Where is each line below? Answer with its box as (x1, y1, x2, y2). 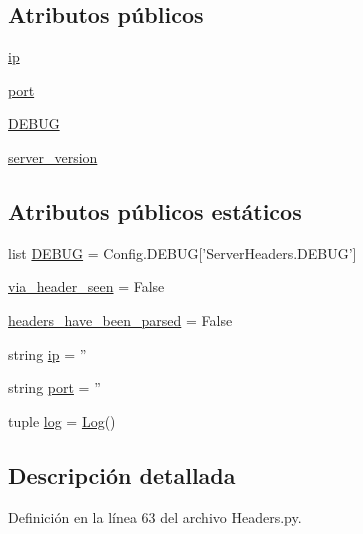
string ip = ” (8, 343, 87, 364)
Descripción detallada (8, 459, 236, 490)
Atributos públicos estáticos (8, 195, 302, 226)
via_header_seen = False (8, 276, 165, 297)
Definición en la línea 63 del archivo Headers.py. (8, 506, 302, 527)
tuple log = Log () (8, 410, 116, 431)
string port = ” (8, 377, 101, 398)
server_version (8, 146, 98, 167)
